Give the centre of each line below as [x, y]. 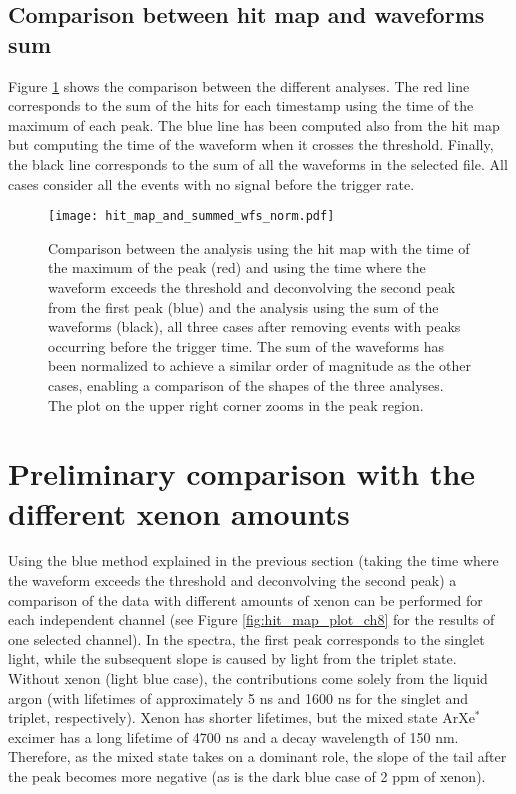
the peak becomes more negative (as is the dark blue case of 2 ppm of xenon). [247, 776]
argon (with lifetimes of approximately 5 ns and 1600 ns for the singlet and [238, 697]
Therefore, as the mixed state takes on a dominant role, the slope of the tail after [257, 756]
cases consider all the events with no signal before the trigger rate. [211, 183]
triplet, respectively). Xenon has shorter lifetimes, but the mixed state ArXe [241, 717]
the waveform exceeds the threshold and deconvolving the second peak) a [232, 580]
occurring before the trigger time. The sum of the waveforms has [246, 345]
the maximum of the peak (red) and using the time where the [237, 267]
